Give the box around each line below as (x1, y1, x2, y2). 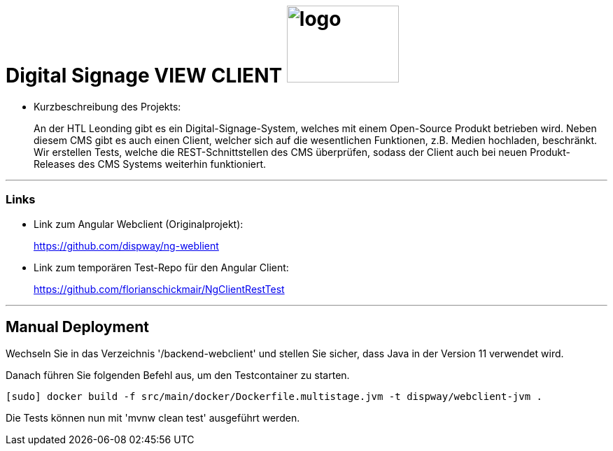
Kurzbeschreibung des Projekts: (34, 100, 181, 113)
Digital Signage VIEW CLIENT (6, 64, 283, 87)
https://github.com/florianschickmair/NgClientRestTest (34, 282, 285, 295)
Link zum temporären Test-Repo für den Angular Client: (34, 261, 289, 273)
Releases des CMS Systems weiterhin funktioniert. (34, 157, 267, 170)
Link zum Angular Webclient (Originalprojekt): (34, 217, 244, 230)
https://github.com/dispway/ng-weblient (34, 239, 219, 252)
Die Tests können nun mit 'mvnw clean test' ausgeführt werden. (6, 412, 300, 424)
